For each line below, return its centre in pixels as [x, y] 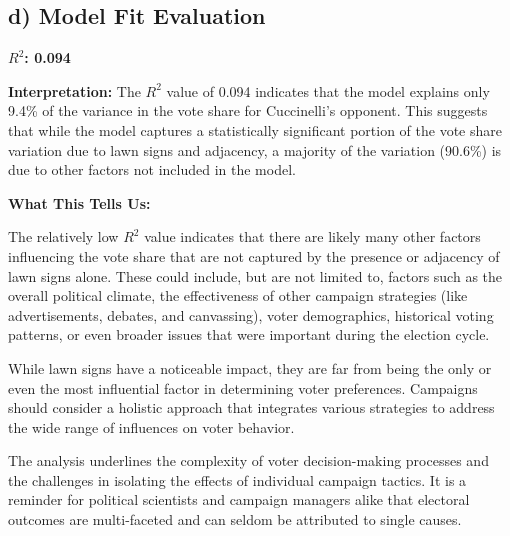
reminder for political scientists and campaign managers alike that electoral [239, 499]
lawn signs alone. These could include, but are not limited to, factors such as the [255, 275]
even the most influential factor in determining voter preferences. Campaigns [243, 387]
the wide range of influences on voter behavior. [151, 426]
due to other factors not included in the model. [152, 169]
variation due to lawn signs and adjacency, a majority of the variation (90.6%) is [255, 149]
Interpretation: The [74, 90]
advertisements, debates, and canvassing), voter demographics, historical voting [251, 314]
